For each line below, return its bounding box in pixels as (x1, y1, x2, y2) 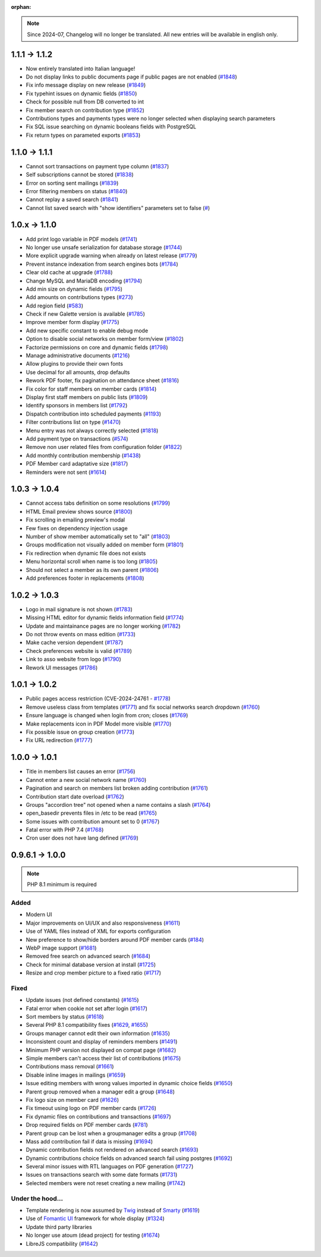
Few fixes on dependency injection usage (26, 524, 128, 532)
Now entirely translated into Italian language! (26, 65, 136, 72)
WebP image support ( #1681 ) (26, 944, 97, 951)
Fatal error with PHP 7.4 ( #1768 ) (26, 827, 104, 834)
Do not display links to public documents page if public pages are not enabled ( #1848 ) (26, 73, 237, 80)
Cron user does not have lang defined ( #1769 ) (26, 834, 139, 841)
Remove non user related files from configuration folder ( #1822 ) (26, 444, 182, 451)
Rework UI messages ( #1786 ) (26, 664, 98, 671)
